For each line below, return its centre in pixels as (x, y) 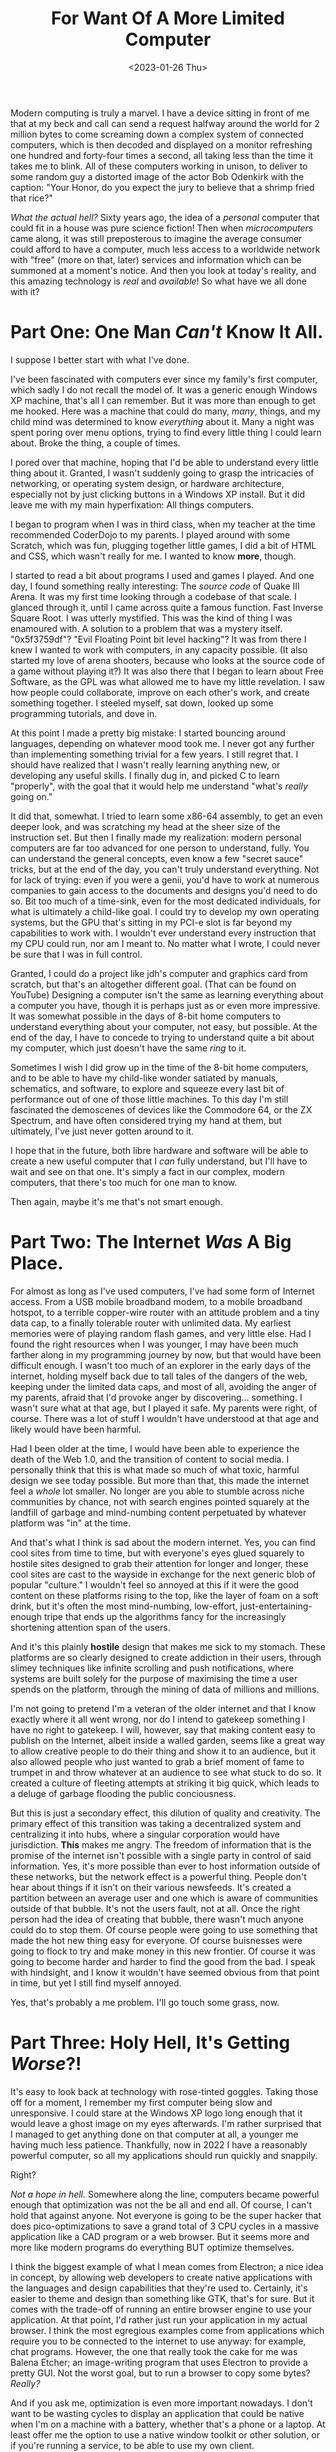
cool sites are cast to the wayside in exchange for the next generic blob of (163, 1574)
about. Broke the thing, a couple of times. (95, 443)
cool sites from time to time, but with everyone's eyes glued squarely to (157, 1553)
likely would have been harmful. (76, 1429)
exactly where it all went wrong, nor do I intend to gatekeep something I (158, 1719)
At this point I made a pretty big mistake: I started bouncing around (148, 733)
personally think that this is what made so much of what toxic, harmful (155, 1469)
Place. (37, 1263)
